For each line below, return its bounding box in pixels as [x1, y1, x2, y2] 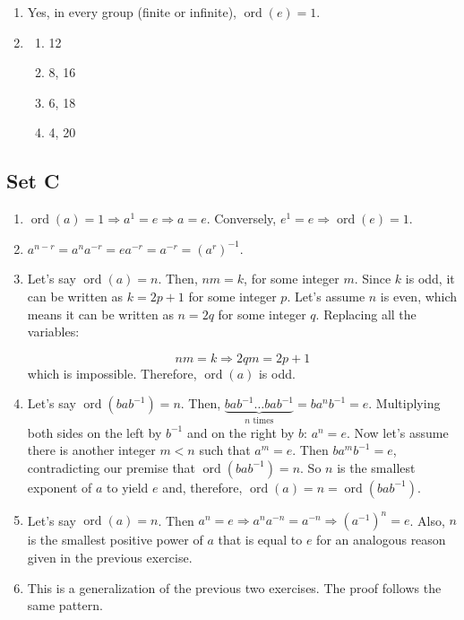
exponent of [27, 477, 92, 496]
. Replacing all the [315, 304, 417, 323]
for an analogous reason [316, 530, 446, 549]
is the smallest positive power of [27, 530, 203, 549]
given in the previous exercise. [27, 548, 193, 567]
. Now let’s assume [346, 423, 449, 441]
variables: [27, 322, 80, 341]
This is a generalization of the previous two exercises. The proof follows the [27, 578, 442, 597]
